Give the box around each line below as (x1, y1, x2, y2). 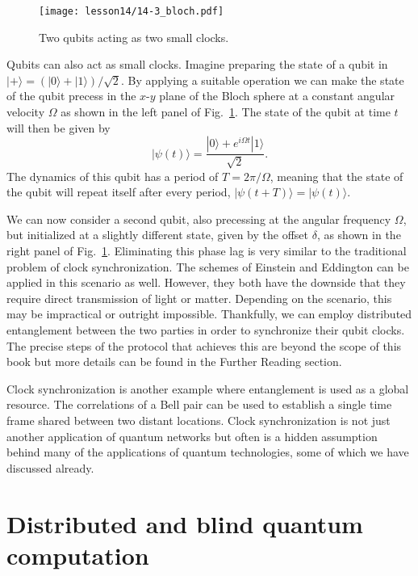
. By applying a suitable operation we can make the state (120, 71, 404, 88)
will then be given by (6, 119, 111, 136)
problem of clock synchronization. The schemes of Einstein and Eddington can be (6, 258, 409, 275)
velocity (6, 103, 45, 120)
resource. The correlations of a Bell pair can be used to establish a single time (6, 396, 392, 413)
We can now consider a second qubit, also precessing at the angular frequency (6, 210, 391, 227)
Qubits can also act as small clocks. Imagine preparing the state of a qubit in (6, 56, 388, 73)
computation (6, 538, 149, 571)
